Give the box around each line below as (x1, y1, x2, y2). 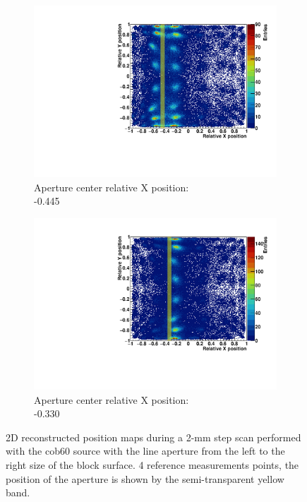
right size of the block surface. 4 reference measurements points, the (6, 457, 299, 472)
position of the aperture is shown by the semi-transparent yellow (6, 471, 284, 486)
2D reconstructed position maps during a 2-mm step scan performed (6, 429, 301, 444)
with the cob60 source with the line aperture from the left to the (6, 443, 285, 458)
